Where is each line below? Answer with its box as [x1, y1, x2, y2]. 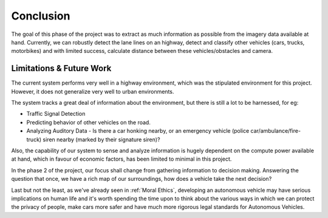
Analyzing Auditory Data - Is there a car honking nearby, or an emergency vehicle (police [26, 127, 250, 135]
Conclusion [11, 9, 70, 23]
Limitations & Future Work [11, 63, 112, 74]
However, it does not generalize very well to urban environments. [11, 88, 174, 95]
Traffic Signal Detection [26, 110, 86, 118]
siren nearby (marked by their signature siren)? [43, 136, 160, 143]
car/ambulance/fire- [250, 127, 301, 135]
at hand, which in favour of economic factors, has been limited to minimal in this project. [11, 155, 232, 163]
